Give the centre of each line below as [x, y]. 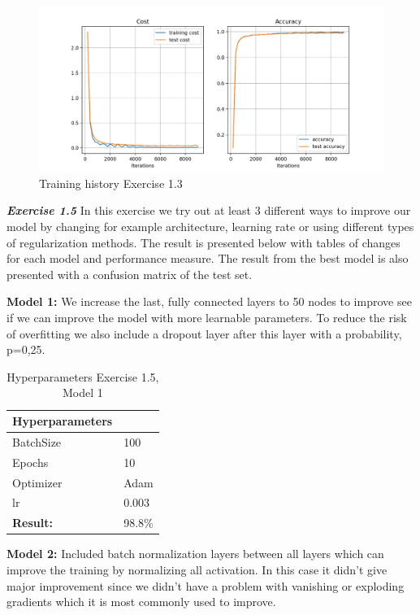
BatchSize [37, 441]
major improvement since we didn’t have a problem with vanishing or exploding [206, 585]
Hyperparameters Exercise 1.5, [83, 376]
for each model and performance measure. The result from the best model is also [208, 258]
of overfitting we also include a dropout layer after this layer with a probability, [204, 333]
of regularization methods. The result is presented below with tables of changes [204, 242]
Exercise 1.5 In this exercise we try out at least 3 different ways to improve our [209, 210]
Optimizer [37, 482]
